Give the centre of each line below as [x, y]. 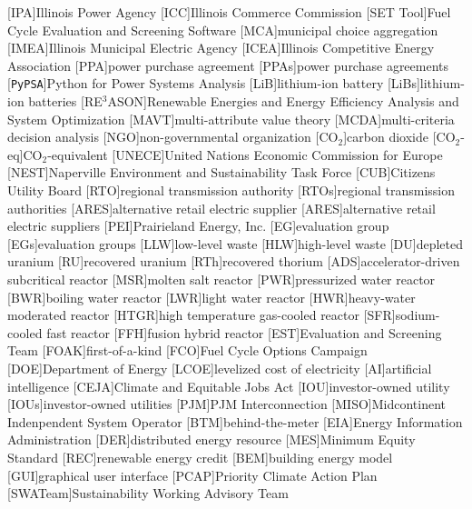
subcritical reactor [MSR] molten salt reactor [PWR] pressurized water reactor [221, 279]
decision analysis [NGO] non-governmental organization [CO [173, 137]
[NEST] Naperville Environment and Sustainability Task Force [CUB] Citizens [221, 172]
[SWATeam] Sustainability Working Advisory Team [148, 493]
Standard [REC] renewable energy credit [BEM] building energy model [200, 457]
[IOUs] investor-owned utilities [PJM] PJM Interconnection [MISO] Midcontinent [227, 404]
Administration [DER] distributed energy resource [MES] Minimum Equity [211, 439]
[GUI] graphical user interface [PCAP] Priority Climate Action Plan [192, 475]
